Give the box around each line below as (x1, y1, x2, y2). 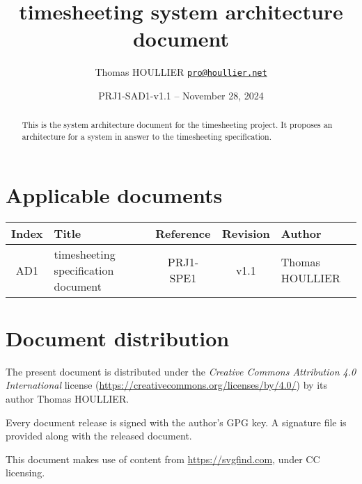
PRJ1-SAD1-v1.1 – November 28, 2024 (98, 88, 264, 102)
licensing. (6, 465, 45, 480)
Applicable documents (6, 180, 223, 209)
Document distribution (6, 323, 230, 352)
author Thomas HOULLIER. (6, 391, 129, 405)
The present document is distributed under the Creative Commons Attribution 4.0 (6, 364, 356, 378)
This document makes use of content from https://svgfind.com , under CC (6, 451, 320, 466)
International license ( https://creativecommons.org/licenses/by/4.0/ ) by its (6, 378, 328, 392)
